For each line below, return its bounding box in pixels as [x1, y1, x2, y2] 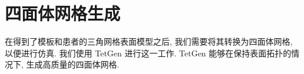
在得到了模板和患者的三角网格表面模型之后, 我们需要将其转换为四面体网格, [5, 35, 293, 48]
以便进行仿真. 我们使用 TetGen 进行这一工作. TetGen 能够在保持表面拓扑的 [5, 46, 292, 59]
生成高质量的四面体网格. [26, 58, 120, 70]
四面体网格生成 [5, 1, 121, 25]
